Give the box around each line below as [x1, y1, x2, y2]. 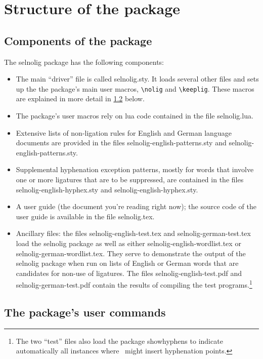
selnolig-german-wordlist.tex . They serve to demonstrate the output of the [16, 248, 246, 258]
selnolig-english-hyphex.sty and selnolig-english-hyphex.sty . [16, 184, 198, 194]
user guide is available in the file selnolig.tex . [16, 211, 155, 221]
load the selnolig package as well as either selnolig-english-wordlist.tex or [16, 237, 241, 248]
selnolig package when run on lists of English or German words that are [16, 258, 239, 268]
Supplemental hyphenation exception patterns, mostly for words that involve [16, 164, 254, 175]
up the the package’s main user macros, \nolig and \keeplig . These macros [16, 83, 254, 94]
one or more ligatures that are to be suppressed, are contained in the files [16, 174, 244, 184]
